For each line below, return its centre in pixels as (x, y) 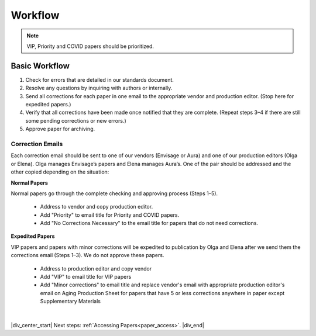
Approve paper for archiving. (60, 129)
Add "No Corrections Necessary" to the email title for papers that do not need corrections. (149, 223)
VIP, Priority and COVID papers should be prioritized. (90, 46)
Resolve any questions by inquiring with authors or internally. (99, 88)
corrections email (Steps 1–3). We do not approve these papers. (87, 255)
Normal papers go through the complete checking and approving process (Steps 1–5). (114, 193)
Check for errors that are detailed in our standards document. (99, 79)
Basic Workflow (40, 66)
